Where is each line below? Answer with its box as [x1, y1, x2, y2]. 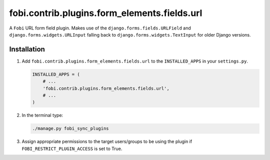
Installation [9, 45, 45, 53]
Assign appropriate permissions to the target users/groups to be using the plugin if [21, 138, 192, 144]
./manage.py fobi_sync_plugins [32, 125, 109, 131]
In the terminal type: [21, 112, 63, 118]
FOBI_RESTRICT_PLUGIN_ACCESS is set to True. [21, 145, 122, 151]
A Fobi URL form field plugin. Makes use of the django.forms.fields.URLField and [9, 25, 191, 31]
